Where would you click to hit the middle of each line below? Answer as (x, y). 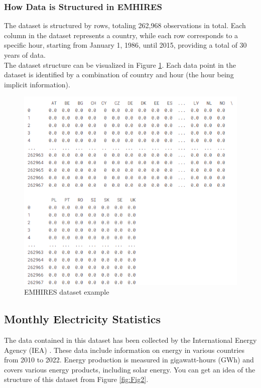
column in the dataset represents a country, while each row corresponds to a (121, 35)
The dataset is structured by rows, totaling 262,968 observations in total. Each (125, 25)
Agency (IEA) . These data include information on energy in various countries (124, 350)
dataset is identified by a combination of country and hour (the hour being (119, 75)
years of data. (25, 55)
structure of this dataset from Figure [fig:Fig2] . (76, 379)
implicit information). (37, 84)
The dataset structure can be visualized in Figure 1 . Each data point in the (120, 64)
